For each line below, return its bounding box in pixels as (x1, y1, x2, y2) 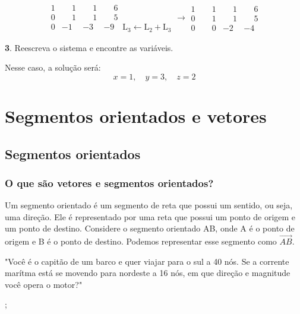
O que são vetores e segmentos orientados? (5, 175, 214, 190)
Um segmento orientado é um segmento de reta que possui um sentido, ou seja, (5, 199, 293, 211)
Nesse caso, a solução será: (5, 61, 101, 74)
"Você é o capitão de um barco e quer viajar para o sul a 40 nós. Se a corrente (5, 255, 289, 267)
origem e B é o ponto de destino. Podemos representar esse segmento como (5, 235, 277, 248)
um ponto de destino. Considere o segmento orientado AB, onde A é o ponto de (5, 222, 295, 234)
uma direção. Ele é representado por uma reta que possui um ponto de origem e (5, 210, 296, 223)
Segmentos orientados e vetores (5, 103, 267, 128)
